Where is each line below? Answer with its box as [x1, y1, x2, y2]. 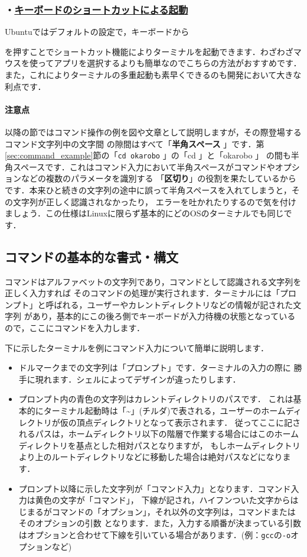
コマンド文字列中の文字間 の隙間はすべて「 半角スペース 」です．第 [5, 137, 264, 150]
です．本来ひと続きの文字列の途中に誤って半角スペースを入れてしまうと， [5, 184, 292, 196]
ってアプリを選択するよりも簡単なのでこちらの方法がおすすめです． [37, 57, 302, 69]
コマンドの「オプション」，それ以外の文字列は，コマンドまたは [51, 505, 296, 517]
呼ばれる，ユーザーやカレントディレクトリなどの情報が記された [45, 298, 293, 310]
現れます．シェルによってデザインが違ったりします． [35, 373, 241, 385]
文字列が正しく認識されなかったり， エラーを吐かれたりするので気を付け [12, 195, 296, 208]
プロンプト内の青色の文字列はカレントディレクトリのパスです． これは [18, 393, 293, 405]
